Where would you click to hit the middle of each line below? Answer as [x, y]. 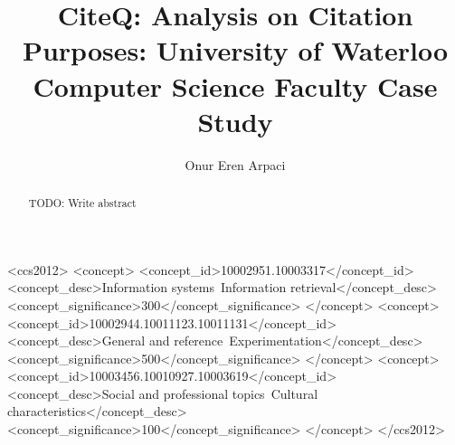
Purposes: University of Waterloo [235, 50]
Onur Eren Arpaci [235, 164]
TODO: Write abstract [82, 203]
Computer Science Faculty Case [235, 85]
